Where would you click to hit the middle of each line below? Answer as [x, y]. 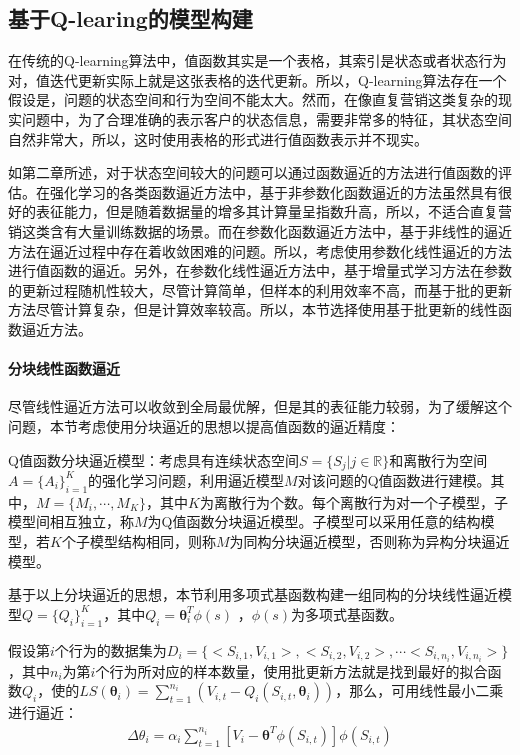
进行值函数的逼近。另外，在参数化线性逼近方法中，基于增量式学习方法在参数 [260, 270]
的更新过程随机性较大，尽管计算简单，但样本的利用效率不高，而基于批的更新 [260, 289]
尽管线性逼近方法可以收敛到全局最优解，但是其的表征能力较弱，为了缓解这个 [260, 406]
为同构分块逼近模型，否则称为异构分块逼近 [369, 540]
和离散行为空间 [438, 459]
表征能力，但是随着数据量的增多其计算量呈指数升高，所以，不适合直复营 [273, 211]
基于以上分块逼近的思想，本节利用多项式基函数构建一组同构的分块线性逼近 [253, 594]
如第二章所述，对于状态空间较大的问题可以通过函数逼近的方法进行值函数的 [253, 172]
